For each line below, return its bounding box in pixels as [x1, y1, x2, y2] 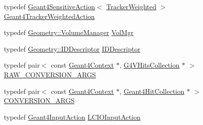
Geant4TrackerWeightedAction [4, 11, 95, 21]
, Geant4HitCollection [119, 86, 185, 96]
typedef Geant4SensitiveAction [4, 1, 95, 11]
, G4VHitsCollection [119, 60, 180, 70]
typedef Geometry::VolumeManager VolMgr [4, 27, 134, 37]
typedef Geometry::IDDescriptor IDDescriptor [4, 43, 141, 54]
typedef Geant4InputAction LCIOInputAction [4, 111, 141, 122]
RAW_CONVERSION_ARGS [4, 69, 96, 79]
